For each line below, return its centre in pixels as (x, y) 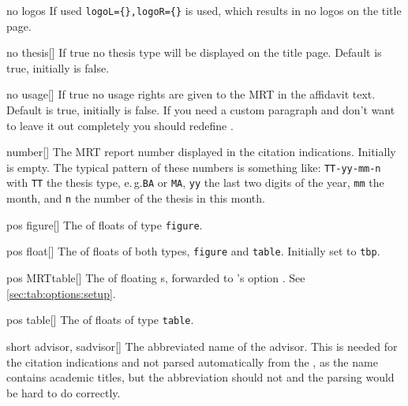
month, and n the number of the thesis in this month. (136, 198)
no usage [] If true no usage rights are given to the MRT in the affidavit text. (191, 94)
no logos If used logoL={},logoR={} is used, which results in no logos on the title (204, 10)
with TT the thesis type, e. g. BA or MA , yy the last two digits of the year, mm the (195, 183)
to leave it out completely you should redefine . (120, 125)
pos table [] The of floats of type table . (100, 320)
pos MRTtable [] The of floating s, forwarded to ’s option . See (156, 278)
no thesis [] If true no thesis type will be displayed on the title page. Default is (194, 52)
